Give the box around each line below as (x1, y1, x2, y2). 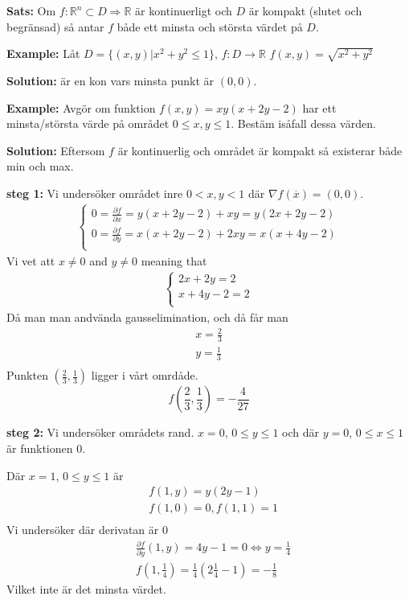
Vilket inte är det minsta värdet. (6, 580, 166, 597)
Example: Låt (6, 45, 80, 62)
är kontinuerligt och (135, 2, 232, 18)
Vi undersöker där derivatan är (6, 521, 159, 538)
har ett (302, 99, 337, 116)
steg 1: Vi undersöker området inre (6, 184, 183, 201)
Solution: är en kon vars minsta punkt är (6, 72, 215, 88)
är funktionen (6, 439, 73, 456)
